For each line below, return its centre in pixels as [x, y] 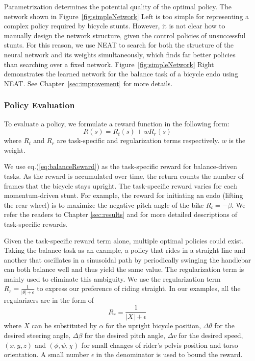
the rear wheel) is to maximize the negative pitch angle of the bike [104, 205]
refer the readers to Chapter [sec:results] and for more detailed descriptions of [121, 214]
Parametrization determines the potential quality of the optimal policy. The [118, 6]
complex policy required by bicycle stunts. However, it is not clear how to [115, 26]
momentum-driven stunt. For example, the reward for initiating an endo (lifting [124, 195]
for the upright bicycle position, [153, 325]
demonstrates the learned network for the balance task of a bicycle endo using [121, 74]
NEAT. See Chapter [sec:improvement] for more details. [88, 83]
